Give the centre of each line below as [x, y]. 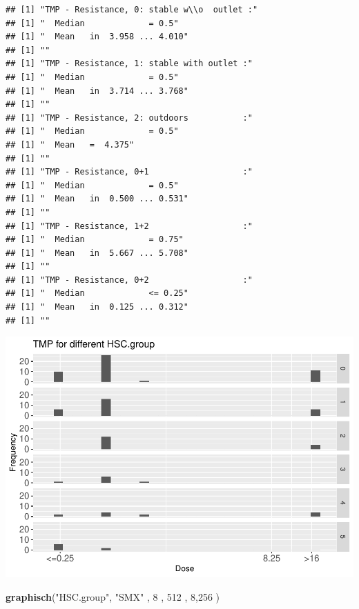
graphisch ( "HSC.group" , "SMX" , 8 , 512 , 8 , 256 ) [113, 596]
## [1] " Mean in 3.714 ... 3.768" [97, 91]
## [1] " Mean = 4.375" [70, 144]
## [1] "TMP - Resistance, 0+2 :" [129, 280]
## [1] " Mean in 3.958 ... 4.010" [97, 37]
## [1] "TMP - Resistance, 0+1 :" [129, 172]
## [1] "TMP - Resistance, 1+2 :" [129, 226]
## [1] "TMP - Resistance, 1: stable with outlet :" [129, 64]
